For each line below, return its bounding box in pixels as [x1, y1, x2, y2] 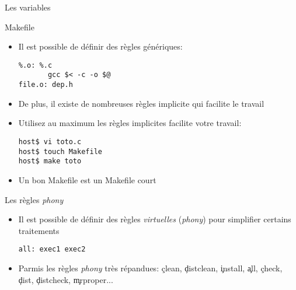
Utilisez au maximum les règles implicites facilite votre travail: [18, 117, 242, 129]
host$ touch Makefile [18, 147, 102, 156]
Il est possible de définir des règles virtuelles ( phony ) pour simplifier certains [18, 213, 291, 225]
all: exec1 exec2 [18, 245, 86, 254]
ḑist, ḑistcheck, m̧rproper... [18, 273, 113, 285]
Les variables [5, 1, 51, 13]
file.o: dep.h [18, 81, 73, 89]
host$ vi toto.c [18, 137, 82, 146]
